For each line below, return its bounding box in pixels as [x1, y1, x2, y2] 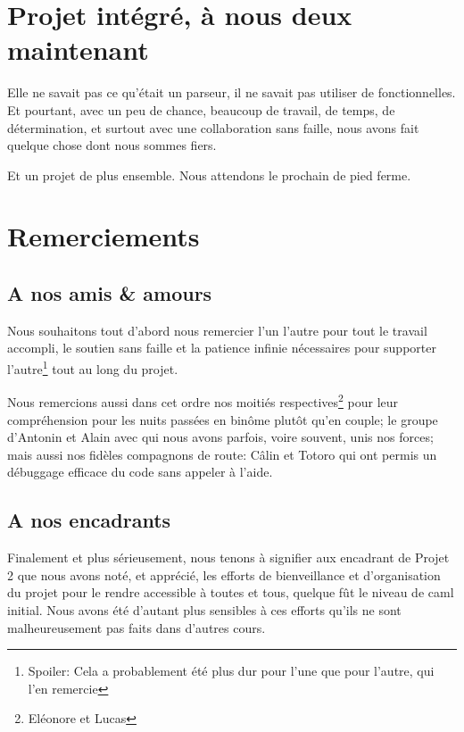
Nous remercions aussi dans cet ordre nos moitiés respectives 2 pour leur [7, 390, 399, 411]
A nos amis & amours [7, 279, 212, 307]
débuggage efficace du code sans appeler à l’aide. [7, 462, 273, 481]
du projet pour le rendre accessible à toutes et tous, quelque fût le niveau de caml [7, 583, 454, 602]
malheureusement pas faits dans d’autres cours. [7, 618, 266, 636]
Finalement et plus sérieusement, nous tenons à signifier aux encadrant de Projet [7, 548, 450, 567]
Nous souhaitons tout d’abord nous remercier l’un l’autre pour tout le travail [7, 320, 427, 339]
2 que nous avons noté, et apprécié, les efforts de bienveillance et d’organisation [7, 565, 441, 584]
